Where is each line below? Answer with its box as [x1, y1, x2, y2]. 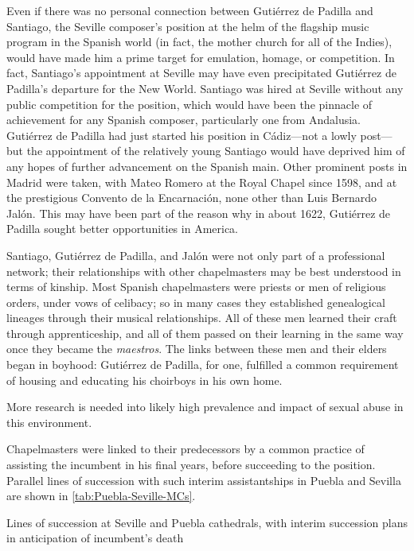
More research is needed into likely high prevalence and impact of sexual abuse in [6, 398, 404, 415]
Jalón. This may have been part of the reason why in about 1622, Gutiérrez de [6, 204, 391, 221]
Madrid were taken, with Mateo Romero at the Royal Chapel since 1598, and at [6, 173, 397, 190]
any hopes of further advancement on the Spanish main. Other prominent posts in [6, 157, 408, 174]
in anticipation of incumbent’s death [6, 530, 184, 546]
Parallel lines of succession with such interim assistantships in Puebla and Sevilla [6, 471, 401, 488]
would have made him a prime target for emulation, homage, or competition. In [6, 49, 395, 65]
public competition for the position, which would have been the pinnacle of [6, 95, 373, 112]
